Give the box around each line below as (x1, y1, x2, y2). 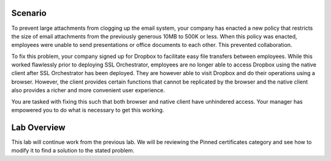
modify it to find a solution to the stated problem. (11, 147, 135, 154)
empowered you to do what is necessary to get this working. (11, 107, 165, 114)
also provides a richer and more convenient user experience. (11, 87, 165, 94)
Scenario (11, 8, 47, 18)
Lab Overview (11, 122, 66, 132)
